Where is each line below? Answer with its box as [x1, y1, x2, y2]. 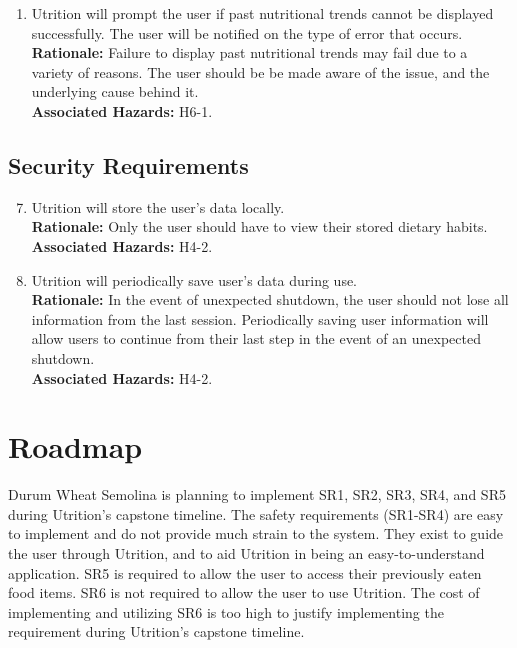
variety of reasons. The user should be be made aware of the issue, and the [31, 61, 490, 82]
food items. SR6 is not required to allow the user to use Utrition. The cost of [8, 582, 480, 603]
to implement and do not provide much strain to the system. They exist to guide [8, 523, 504, 544]
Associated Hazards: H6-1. [31, 100, 213, 121]
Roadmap [8, 426, 143, 467]
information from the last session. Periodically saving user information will [31, 308, 489, 329]
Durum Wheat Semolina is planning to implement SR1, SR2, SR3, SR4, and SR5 [8, 484, 506, 505]
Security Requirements [8, 149, 249, 180]
